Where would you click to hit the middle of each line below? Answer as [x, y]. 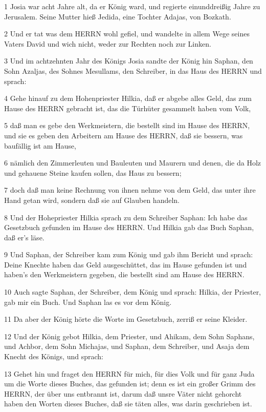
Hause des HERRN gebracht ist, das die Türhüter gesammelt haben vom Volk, [128, 108]
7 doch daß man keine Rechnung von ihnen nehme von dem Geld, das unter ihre [130, 190]
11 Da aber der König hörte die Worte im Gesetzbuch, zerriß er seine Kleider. [126, 319]
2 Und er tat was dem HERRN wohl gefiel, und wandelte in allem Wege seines [127, 34]
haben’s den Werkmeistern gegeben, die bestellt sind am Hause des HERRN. [124, 274]
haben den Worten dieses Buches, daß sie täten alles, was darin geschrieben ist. [128, 404]
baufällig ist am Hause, [40, 145]
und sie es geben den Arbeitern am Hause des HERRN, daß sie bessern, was [124, 135]
